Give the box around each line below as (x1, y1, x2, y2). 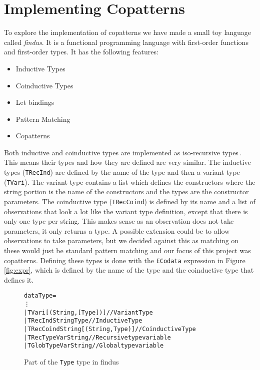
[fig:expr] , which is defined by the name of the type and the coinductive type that (4, 265, 254, 275)
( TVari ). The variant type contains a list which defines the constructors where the (4, 176, 255, 187)
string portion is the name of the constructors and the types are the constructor (4, 186, 249, 197)
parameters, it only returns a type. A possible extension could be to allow (4, 225, 230, 236)
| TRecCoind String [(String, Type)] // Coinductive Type (24, 326, 196, 333)
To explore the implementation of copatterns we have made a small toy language (4, 27, 251, 37)
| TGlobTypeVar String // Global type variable (24, 342, 164, 350)
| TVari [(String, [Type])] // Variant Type (24, 309, 153, 316)
